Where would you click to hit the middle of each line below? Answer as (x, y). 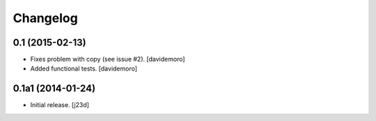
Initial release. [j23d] (60, 105)
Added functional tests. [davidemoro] (84, 68)
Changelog (45, 18)
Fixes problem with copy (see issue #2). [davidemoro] (108, 59)
